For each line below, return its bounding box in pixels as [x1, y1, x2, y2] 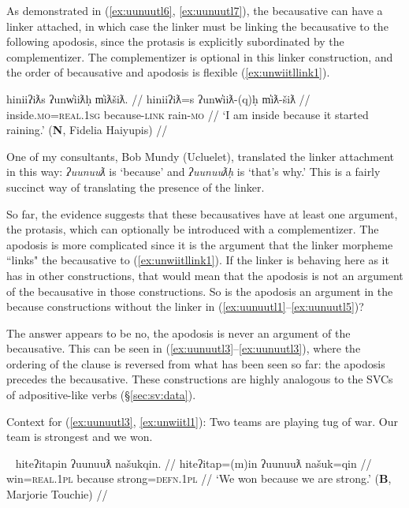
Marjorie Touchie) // [6, 486, 108, 502]
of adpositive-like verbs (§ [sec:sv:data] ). [6, 387, 196, 403]
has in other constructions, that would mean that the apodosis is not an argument [6, 267, 403, 283]
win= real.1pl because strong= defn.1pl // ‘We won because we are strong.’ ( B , [6, 470, 392, 487]
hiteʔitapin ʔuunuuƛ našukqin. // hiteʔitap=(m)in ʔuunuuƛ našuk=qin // [15, 454, 372, 471]
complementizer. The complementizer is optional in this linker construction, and [6, 48, 393, 65]
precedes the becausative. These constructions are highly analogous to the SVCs [6, 371, 393, 387]
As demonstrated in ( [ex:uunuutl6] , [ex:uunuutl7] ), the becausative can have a [6, 2, 383, 18]
